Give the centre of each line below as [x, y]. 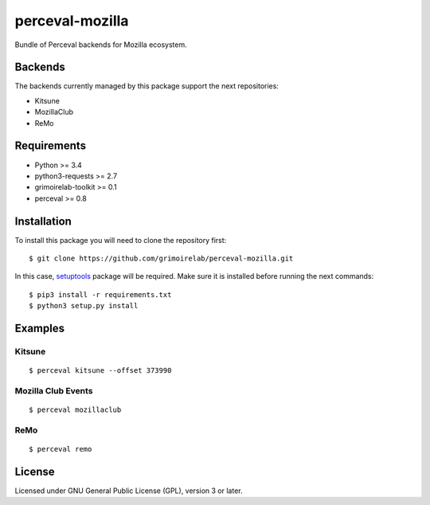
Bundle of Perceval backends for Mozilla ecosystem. [101, 45]
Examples [40, 328]
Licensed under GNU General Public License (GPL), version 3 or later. [129, 491]
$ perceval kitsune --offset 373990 [100, 371]
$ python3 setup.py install [84, 306]
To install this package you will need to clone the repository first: [121, 240]
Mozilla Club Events [54, 390]
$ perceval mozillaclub [75, 410]
